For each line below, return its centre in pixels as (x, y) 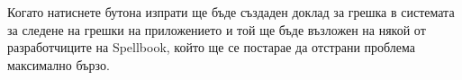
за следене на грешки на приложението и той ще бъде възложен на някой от (217, 29)
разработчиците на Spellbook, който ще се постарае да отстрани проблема (212, 47)
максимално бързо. (59, 64)
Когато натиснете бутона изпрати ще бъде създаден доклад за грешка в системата (231, 12)
